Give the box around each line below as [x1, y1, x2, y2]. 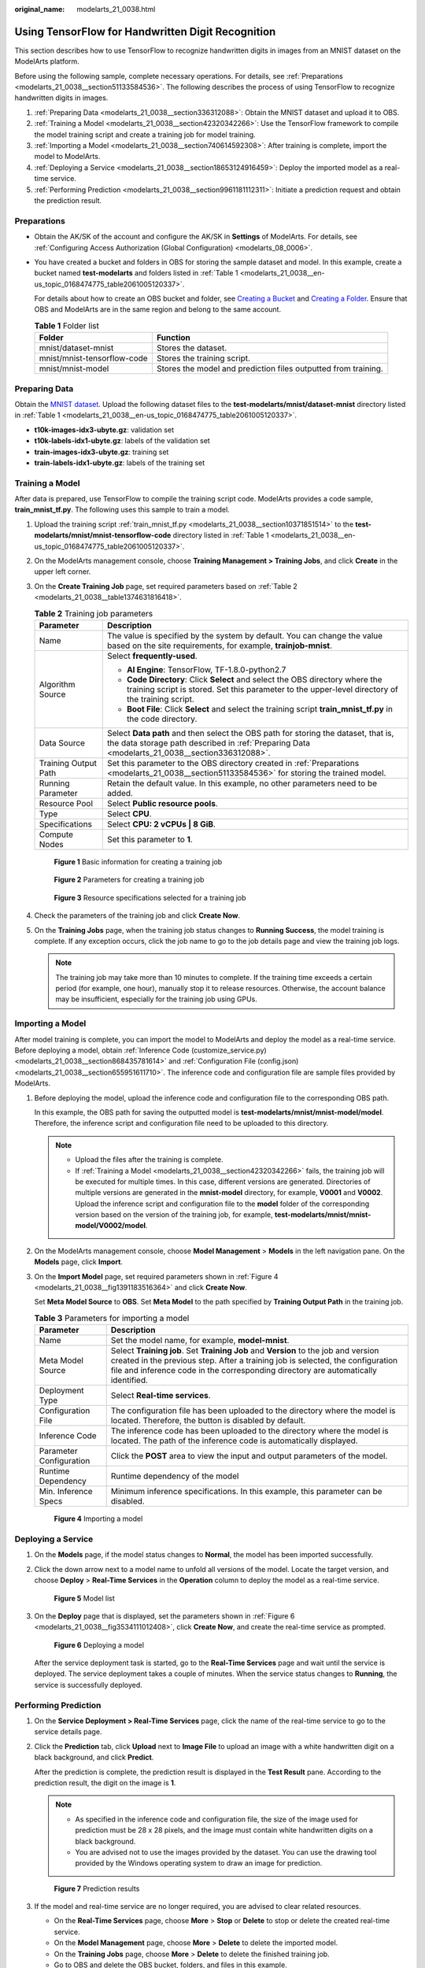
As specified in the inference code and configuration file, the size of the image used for [75, 1814, 358, 1824]
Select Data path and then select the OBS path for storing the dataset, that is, [106, 727, 394, 738]
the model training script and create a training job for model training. [34, 130, 256, 139]
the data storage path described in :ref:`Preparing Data [106, 737, 311, 748]
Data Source [39, 737, 86, 748]
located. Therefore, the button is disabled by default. [110, 1415, 306, 1426]
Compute [39, 829, 74, 840]
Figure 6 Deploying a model [54, 1640, 145, 1649]
